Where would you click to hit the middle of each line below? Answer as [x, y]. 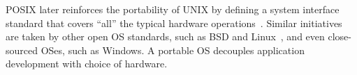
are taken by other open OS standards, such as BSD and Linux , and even [165, 36]
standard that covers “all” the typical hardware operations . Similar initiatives [174, 23]
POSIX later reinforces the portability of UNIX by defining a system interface [173, 9]
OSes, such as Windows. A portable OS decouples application [173, 50]
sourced [22, 50]
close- [340, 36]
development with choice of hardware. [87, 64]
